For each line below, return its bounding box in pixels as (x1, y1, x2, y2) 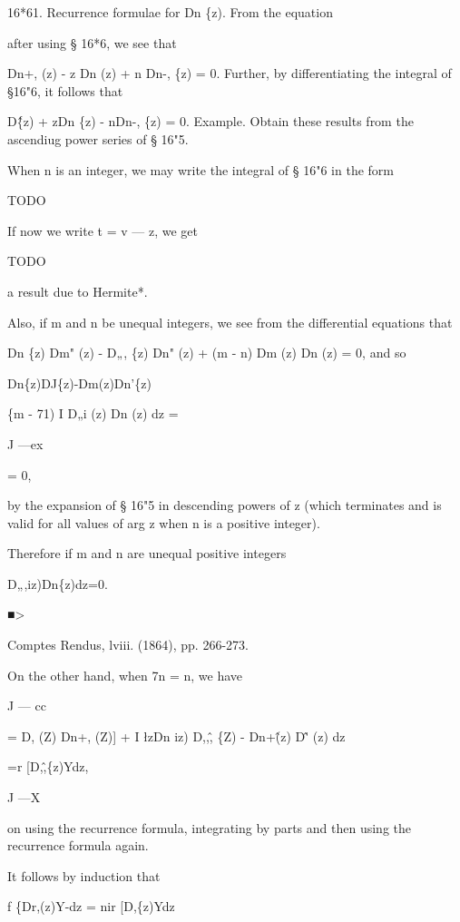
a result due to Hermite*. (7, 281, 148, 300)
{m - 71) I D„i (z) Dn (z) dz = (7, 404, 179, 423)
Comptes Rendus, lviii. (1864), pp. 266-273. (7, 635, 249, 654)
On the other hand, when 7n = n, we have (7, 665, 243, 684)
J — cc (7, 696, 46, 715)
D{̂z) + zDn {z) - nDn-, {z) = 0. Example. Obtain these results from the (7, 112, 414, 131)
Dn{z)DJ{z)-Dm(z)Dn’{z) (7, 373, 152, 392)
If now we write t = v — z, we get (7, 221, 198, 240)
